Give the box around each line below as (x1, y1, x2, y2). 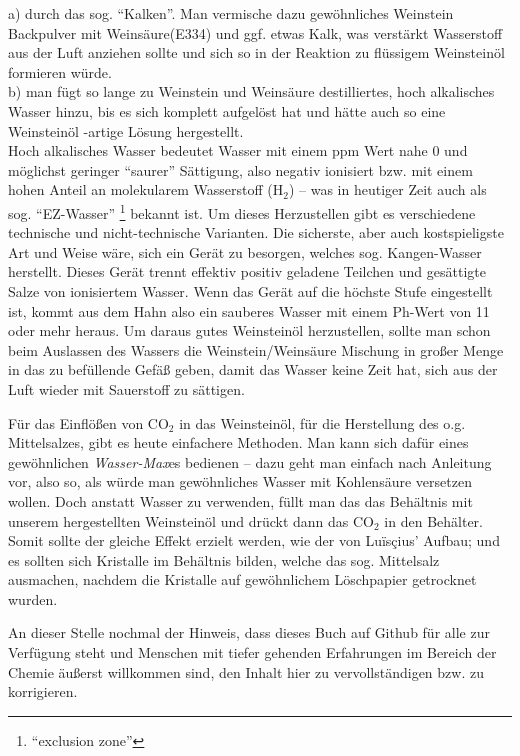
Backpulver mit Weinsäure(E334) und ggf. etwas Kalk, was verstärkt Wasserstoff (8, 22, 503, 43)
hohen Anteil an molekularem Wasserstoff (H (8, 179, 284, 200)
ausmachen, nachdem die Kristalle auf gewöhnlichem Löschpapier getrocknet (8, 569, 477, 590)
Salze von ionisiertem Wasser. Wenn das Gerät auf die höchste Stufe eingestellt (8, 280, 493, 301)
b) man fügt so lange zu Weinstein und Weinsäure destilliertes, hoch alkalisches (8, 81, 495, 102)
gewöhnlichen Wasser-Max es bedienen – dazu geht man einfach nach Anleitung (8, 451, 492, 472)
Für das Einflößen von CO (8, 412, 169, 433)
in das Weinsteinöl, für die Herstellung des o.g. (179, 412, 466, 433)
